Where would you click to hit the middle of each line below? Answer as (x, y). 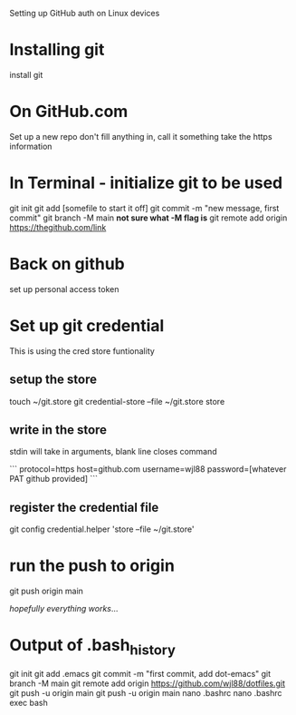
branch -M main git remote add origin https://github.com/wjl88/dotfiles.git (148, 683)
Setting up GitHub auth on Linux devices (85, 13)
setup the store (53, 380)
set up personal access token (64, 289)
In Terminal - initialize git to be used (146, 183)
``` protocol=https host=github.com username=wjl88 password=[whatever (148, 469)
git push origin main (47, 591)
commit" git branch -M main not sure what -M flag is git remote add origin (148, 218)
